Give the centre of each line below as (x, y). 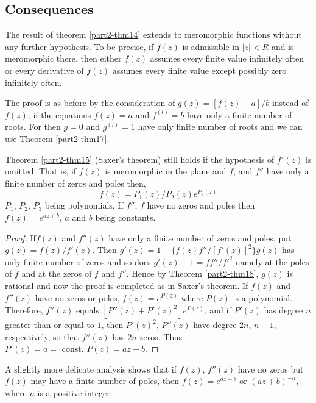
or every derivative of (44, 70)
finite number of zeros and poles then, (75, 183)
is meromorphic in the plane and (166, 171)
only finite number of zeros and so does (78, 261)
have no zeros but (271, 369)
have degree (215, 325)
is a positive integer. (75, 393)
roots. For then (33, 127)
